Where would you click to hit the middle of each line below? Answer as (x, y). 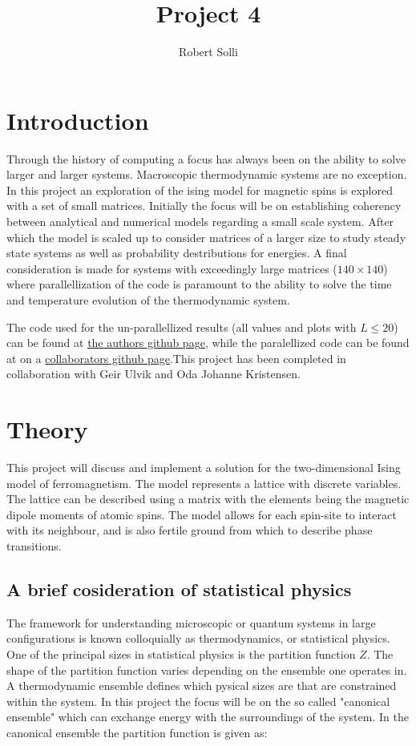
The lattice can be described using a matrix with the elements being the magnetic (208, 499)
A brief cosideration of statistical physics (179, 589)
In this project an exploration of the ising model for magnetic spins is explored (200, 190)
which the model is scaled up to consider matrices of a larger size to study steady (206, 237)
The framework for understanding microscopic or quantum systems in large (191, 622)
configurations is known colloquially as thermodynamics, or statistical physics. (198, 638)
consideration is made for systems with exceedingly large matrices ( (172, 268)
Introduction (78, 120)
